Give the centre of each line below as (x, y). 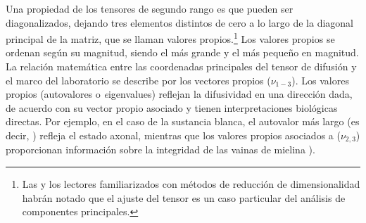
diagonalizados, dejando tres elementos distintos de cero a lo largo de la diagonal (179, 22)
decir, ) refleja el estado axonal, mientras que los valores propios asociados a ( (173, 135)
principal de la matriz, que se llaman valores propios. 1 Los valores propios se (170, 38)
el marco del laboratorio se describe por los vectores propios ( (138, 80)
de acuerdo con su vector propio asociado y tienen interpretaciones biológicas (172, 107)
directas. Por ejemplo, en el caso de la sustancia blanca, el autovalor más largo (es (183, 121)
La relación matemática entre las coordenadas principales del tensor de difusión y (181, 66)
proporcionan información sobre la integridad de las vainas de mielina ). (160, 149)
